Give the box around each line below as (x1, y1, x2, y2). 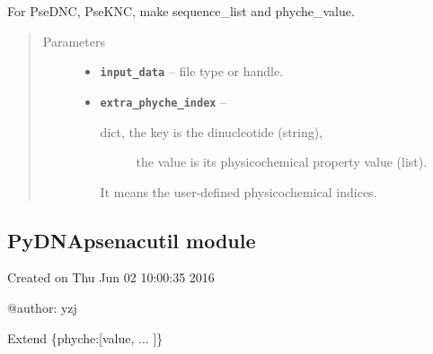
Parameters (42, 31, 105, 50)
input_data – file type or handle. (100, 62, 284, 81)
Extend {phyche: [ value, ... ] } (7, 328, 163, 347)
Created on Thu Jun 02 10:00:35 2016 (7, 268, 215, 287)
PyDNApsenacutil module (7, 226, 256, 254)
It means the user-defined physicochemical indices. (100, 182, 377, 201)
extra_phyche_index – (100, 91, 227, 110)
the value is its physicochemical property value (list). (136, 152, 428, 171)
